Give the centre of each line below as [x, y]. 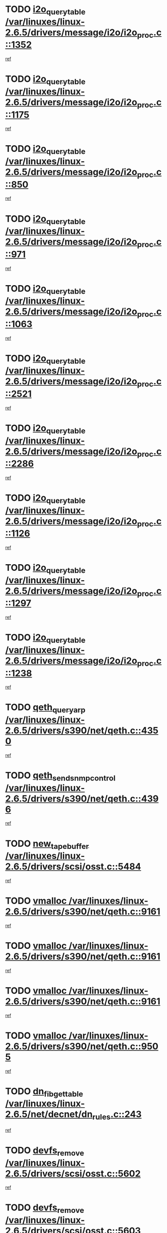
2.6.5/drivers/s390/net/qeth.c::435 [82, 731]
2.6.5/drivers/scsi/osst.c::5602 [73, 1173]
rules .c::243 [117, 1115]
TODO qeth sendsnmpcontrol [60, 776]
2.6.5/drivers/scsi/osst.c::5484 [73, 867]
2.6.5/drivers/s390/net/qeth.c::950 [82, 1046]
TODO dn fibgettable [44, 1092]
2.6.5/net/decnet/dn [49, 1114]
